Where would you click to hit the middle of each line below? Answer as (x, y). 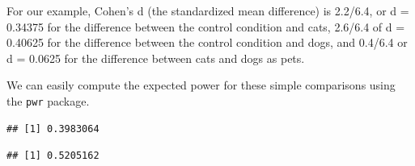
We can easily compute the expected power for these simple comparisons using (201, 85)
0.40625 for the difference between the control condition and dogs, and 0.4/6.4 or (207, 42)
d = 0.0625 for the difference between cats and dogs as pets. (156, 58)
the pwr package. (48, 100)
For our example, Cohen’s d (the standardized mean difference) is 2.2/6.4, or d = (208, 10)
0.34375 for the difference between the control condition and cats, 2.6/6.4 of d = (206, 26)
